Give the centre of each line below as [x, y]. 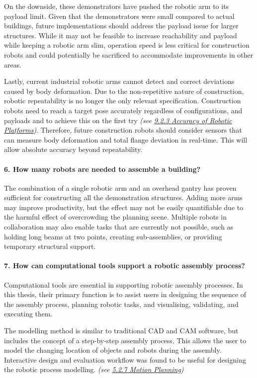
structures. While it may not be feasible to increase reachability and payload [121, 35]
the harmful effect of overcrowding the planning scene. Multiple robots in [115, 217]
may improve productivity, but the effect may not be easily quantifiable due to [124, 207]
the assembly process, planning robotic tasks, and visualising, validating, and [121, 304]
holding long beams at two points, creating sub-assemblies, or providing [113, 236]
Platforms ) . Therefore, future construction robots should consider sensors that [123, 130]
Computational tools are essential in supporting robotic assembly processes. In [124, 284]
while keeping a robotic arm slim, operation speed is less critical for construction [127, 45]
